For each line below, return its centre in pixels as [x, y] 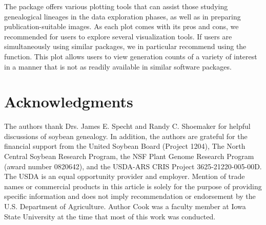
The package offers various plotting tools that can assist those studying [116, 6]
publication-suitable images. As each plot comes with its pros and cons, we [121, 26]
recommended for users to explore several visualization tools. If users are [118, 36]
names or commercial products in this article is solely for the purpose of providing [133, 186]
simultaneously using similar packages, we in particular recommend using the [125, 46]
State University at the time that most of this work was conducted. [110, 216]
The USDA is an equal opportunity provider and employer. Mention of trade [125, 176]
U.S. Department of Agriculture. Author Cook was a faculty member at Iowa [125, 206]
